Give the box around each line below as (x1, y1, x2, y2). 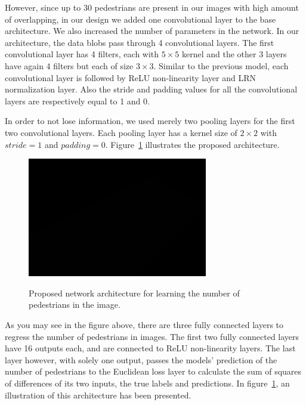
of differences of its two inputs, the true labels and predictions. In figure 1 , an (5, 376, 290, 389)
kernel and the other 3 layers (181, 48, 287, 60)
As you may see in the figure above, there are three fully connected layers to (5, 318, 284, 330)
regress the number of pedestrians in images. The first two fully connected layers (5, 330, 299, 342)
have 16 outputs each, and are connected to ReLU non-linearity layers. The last (5, 342, 296, 354)
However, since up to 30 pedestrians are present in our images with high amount (5, 1, 299, 13)
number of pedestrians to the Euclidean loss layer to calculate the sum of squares (5, 365, 302, 378)
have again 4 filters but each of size (5, 59, 134, 72)
